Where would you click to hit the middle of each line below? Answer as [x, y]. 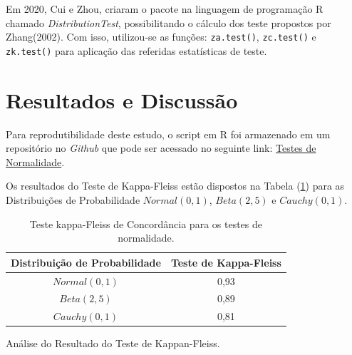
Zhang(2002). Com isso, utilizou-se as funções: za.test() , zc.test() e [161, 37]
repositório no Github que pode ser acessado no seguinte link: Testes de [161, 148]
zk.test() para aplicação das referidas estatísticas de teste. [136, 50]
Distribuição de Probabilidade [86, 262]
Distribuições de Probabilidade [73, 200]
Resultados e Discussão [122, 99]
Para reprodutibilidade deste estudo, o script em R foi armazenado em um [168, 134]
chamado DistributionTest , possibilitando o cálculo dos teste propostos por [169, 22]
